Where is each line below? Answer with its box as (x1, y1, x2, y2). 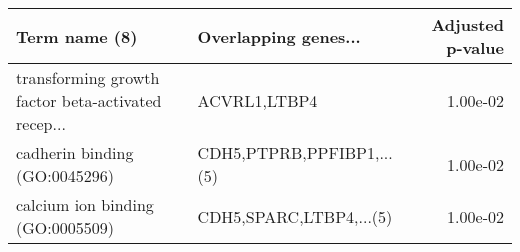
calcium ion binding (16, 193, 154, 216)
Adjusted (431, 13, 504, 36)
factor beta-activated (16, 89, 162, 112)
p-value (446, 36, 504, 59)
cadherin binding (16, 141, 134, 164)
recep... (16, 112, 66, 135)
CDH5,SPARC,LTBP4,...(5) (197, 204, 393, 228)
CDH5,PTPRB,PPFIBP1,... (197, 141, 393, 164)
